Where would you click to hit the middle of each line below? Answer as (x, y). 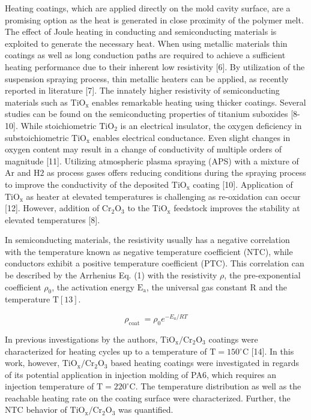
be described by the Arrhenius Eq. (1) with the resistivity (111, 275)
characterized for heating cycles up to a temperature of (106, 351)
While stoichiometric (59, 125)
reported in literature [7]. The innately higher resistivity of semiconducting (142, 90)
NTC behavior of (36, 409)
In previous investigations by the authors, (81, 339)
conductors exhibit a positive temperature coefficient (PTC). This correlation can (155, 263)
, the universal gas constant (197, 286)
